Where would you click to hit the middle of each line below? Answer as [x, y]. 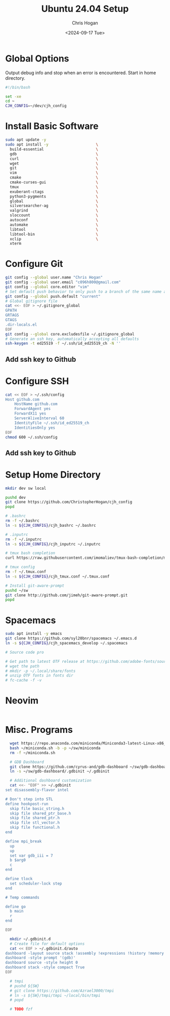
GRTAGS [12, 315]
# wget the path [22, 666]
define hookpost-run [27, 804]
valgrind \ [54, 211]
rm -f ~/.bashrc [22, 521]
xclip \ [54, 239]
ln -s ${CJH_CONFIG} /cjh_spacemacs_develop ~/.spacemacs [67, 643]
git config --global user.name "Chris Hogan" [54, 278]
